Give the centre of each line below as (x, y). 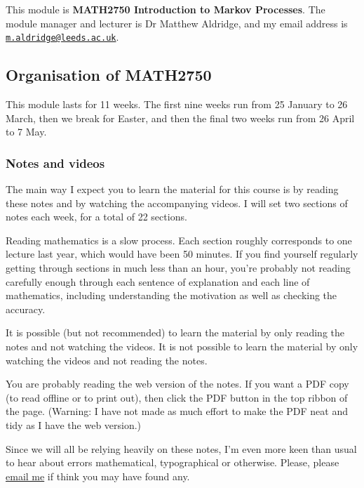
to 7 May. (26, 132)
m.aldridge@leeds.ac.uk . (62, 37)
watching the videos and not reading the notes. (107, 360)
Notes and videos (55, 163)
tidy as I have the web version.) (74, 424)
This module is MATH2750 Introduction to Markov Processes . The (166, 9)
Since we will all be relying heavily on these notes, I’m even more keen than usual (181, 448)
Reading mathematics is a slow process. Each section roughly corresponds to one (179, 240)
